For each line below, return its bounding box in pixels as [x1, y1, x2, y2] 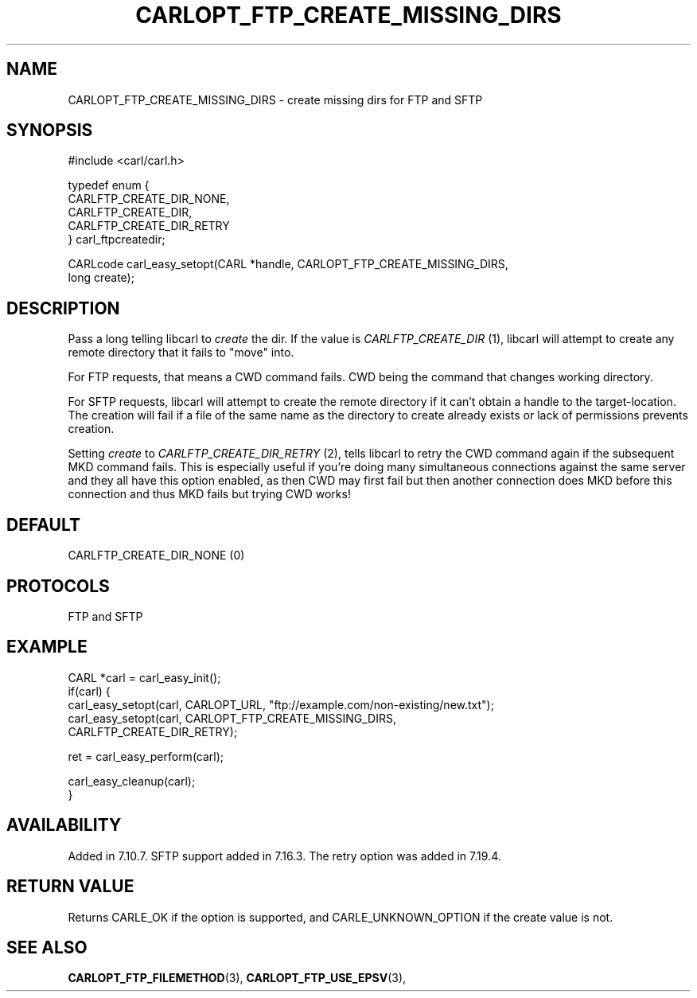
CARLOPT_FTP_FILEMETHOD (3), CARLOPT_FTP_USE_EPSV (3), [68, 971, 407, 985]
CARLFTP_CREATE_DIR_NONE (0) [68, 548, 245, 563]
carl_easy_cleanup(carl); [68, 774, 196, 788]
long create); [68, 271, 134, 285]
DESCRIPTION [6, 298, 120, 318]
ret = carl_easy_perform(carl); [68, 749, 224, 763]
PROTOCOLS [6, 575, 110, 596]
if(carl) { [68, 684, 111, 698]
